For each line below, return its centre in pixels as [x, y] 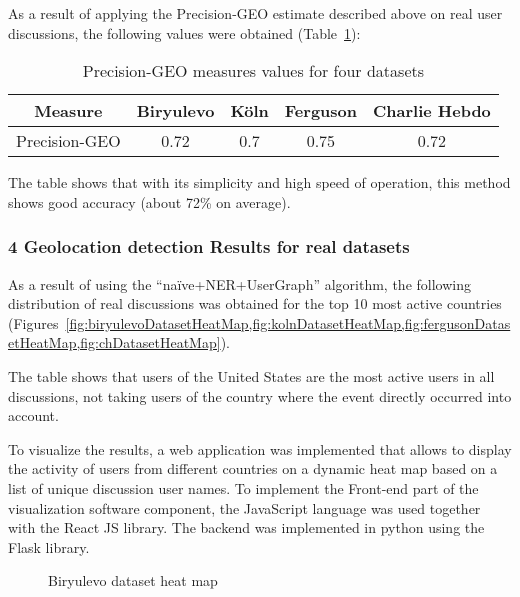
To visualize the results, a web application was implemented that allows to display [260, 448]
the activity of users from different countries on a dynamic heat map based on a [253, 468]
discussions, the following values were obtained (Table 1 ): [184, 32]
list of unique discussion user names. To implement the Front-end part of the [243, 487]
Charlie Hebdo [432, 111]
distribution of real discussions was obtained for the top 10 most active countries [255, 303]
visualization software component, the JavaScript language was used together [244, 507]
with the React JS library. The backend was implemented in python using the [246, 527]
